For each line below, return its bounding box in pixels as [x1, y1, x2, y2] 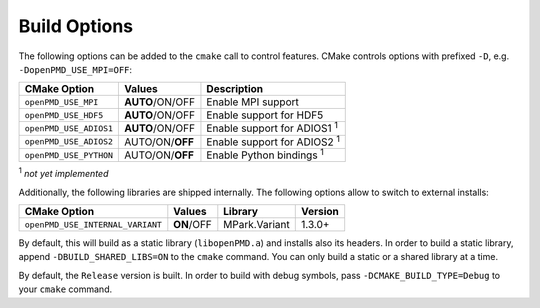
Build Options [18, 15, 134, 37]
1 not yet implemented [18, 166, 109, 180]
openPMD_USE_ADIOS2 [24, 136, 114, 147]
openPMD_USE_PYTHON [24, 150, 114, 160]
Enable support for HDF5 [206, 108, 324, 122]
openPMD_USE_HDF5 [24, 110, 104, 120]
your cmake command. [18, 283, 113, 295]
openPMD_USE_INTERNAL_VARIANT [24, 219, 162, 230]
